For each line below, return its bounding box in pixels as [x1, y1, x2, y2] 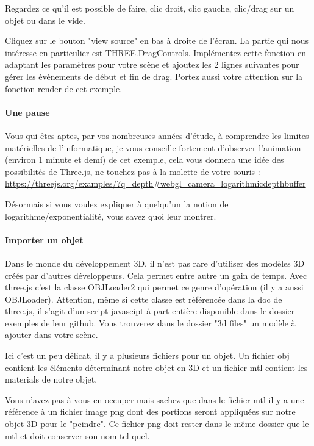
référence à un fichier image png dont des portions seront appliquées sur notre [5, 405, 296, 418]
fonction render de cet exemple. [5, 82, 123, 95]
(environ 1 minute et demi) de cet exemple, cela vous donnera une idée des [5, 153, 284, 166]
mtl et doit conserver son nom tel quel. [5, 429, 150, 442]
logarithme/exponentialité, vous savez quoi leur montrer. [5, 209, 216, 222]
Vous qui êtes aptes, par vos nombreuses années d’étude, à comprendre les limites [5, 129, 309, 142]
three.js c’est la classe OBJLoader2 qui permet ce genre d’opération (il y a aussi [5, 281, 304, 293]
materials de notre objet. [5, 373, 98, 386]
